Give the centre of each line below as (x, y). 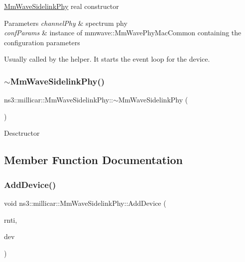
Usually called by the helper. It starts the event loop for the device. (107, 59)
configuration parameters (42, 42)
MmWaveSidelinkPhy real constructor (61, 6)
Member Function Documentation (94, 160)
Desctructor (22, 133)
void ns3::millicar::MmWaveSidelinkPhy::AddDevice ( (85, 203)
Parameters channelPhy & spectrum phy (66, 23)
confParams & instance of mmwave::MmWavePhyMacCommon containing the (123, 33)
